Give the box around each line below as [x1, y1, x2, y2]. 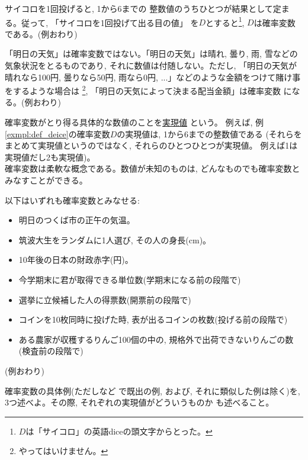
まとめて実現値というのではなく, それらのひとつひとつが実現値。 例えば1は [5, 139, 298, 152]
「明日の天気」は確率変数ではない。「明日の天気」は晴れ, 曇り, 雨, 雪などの [5, 47, 298, 60]
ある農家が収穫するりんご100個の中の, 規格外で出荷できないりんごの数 [18, 333, 294, 345]
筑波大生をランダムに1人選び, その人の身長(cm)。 [18, 233, 211, 246]
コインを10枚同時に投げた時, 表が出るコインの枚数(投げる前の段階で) [18, 313, 288, 326]
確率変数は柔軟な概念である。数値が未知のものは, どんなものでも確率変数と [5, 162, 300, 175]
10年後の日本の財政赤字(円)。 [18, 253, 133, 266]
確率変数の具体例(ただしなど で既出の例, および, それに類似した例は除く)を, [5, 384, 300, 397]
